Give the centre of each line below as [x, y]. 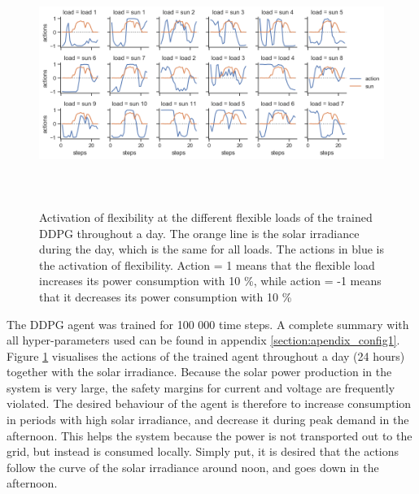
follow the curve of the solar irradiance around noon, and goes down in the [193, 467]
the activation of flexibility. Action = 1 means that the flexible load [207, 264]
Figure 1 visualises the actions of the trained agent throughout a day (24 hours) [206, 355]
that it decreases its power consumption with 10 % [166, 296]
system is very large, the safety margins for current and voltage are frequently [201, 387]
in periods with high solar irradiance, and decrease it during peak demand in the [208, 420]
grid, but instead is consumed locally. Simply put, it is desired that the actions [203, 451]
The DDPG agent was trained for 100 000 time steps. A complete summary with [208, 324]
